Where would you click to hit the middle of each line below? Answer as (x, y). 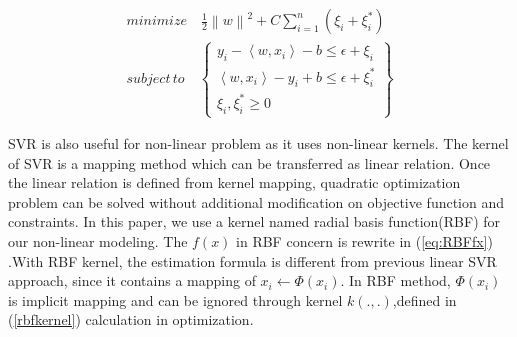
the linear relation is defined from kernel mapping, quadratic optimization (234, 182)
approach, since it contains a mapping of (132, 280)
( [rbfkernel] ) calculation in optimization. (131, 319)
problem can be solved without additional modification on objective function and (256, 201)
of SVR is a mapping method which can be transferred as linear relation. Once (249, 162)
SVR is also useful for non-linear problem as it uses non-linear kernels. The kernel (258, 143)
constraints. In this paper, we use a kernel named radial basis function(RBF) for (254, 221)
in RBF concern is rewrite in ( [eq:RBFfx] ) (364, 241)
